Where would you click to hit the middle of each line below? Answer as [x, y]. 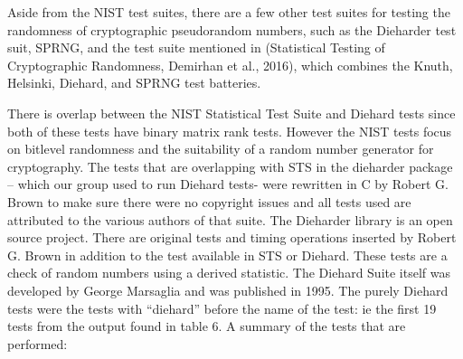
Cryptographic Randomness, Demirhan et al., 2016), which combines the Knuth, [230, 65]
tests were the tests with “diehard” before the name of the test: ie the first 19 [222, 308]
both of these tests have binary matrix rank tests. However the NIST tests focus [230, 131]
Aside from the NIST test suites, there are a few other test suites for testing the [229, 12]
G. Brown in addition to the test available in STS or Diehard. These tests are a [227, 255]
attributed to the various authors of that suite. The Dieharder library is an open [230, 219]
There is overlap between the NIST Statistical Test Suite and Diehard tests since [231, 113]
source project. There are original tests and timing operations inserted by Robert [232, 237]
